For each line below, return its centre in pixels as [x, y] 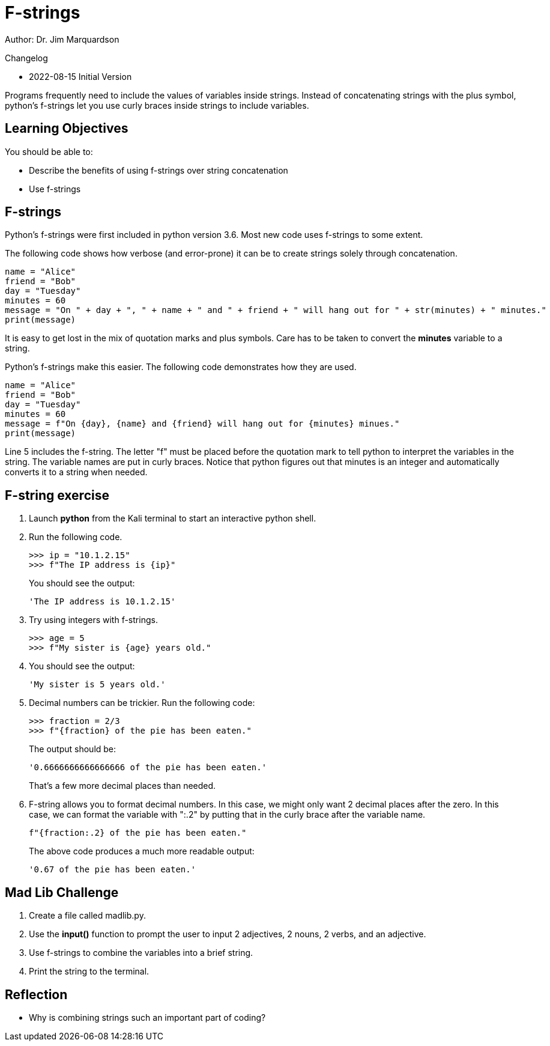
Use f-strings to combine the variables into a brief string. [141, 953]
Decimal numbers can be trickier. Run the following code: [142, 703]
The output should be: [73, 749]
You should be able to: [49, 151]
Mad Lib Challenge [62, 892]
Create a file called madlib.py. [87, 916]
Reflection [36, 994]
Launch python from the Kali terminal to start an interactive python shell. [173, 518]
